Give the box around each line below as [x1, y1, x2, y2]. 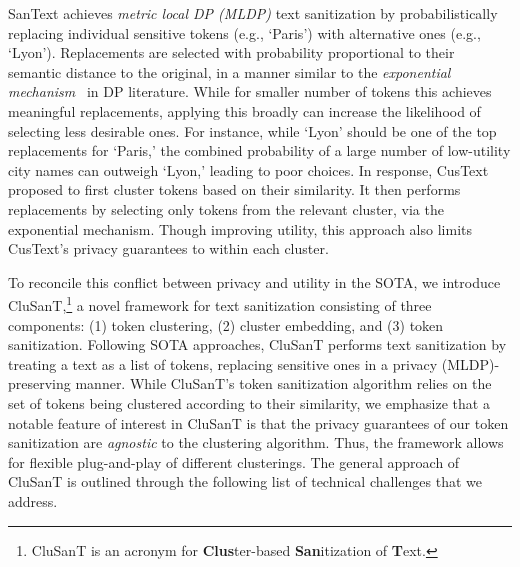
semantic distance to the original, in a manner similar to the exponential [8, 61, 451, 82]
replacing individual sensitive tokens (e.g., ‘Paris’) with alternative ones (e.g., [8, 22, 481, 43]
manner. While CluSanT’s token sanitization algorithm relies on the [75, 373, 492, 394]
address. [8, 490, 58, 511]
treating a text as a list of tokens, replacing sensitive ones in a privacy [8, 353, 438, 374]
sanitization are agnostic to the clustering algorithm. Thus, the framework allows [8, 432, 504, 453]
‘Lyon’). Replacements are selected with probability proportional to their [8, 42, 455, 63]
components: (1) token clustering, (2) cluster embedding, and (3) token [8, 314, 444, 335]
